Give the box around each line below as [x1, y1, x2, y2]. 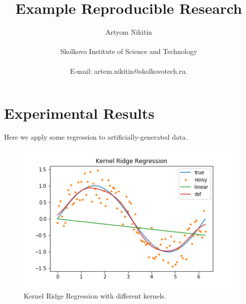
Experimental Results [4, 103, 154, 123]
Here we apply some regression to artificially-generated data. [4, 132, 188, 142]
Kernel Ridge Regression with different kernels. [24, 290, 166, 301]
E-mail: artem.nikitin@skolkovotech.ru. [70, 65, 188, 76]
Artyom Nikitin [105, 27, 152, 37]
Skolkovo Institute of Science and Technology [60, 46, 197, 56]
